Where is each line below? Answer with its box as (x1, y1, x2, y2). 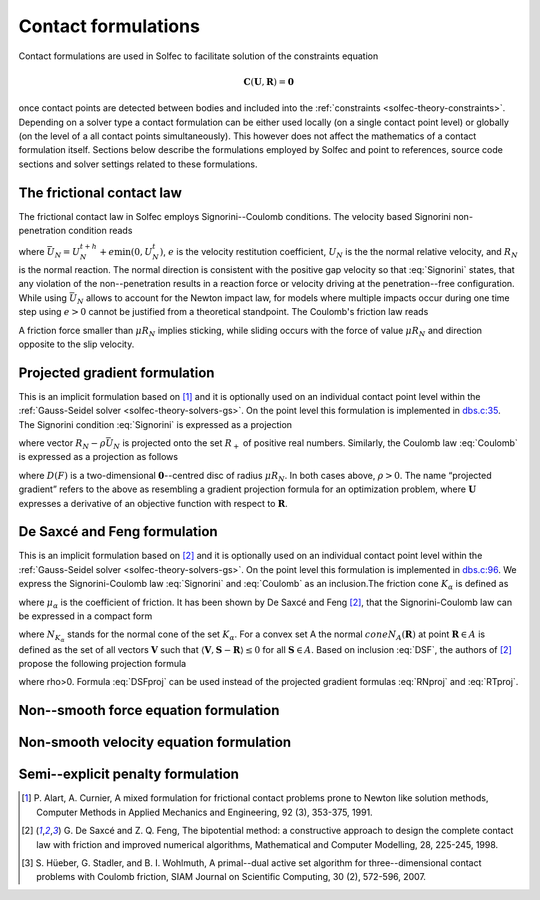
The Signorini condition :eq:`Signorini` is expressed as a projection (18, 418, 293, 430)
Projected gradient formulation (18, 364, 215, 381)
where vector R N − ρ (18, 437, 106, 451)
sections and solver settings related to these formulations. (18, 158, 259, 170)
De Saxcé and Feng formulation (18, 523, 219, 540)
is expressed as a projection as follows (18, 451, 179, 463)
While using (18, 291, 67, 304)
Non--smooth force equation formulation (18, 702, 280, 719)
